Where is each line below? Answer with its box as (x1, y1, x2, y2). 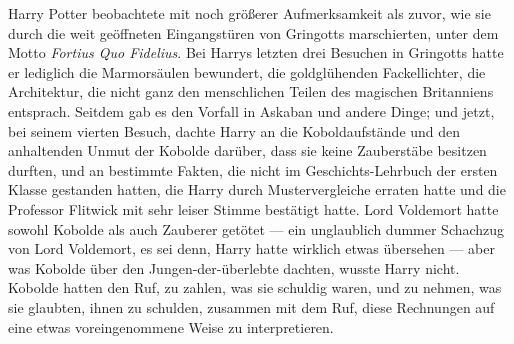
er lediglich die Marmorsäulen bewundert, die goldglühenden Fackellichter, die (8, 61, 486, 82)
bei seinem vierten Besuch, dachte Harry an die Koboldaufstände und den (8, 120, 461, 141)
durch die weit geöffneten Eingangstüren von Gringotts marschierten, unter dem (8, 22, 499, 43)
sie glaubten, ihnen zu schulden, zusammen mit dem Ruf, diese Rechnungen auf (8, 296, 495, 317)
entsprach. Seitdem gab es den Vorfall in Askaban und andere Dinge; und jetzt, (8, 100, 495, 121)
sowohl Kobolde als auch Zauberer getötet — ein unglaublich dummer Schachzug (8, 218, 505, 239)
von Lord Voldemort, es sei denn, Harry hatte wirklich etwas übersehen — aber (8, 238, 495, 259)
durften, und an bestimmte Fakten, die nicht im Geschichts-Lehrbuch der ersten (8, 159, 498, 180)
